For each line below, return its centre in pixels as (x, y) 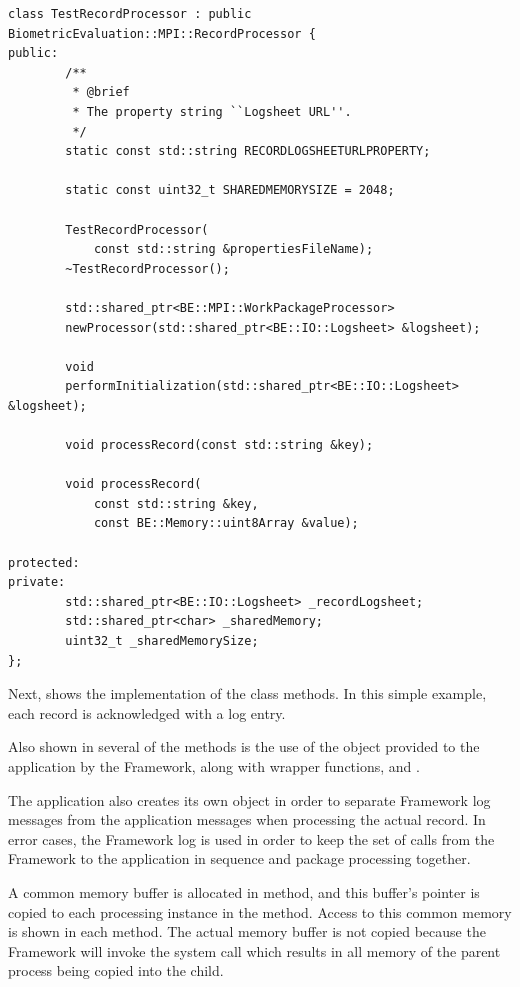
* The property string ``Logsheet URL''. (212, 111)
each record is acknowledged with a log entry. (147, 712)
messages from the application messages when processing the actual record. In (247, 819)
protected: (44, 562)
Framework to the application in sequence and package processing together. (239, 858)
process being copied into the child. (116, 970)
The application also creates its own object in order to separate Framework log (249, 799)
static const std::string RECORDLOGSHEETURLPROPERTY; (248, 151)
